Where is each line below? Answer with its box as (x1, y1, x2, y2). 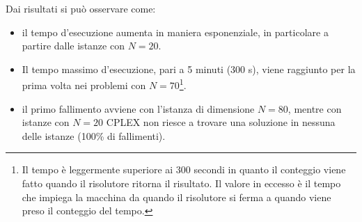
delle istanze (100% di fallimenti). (22, 128, 166, 143)
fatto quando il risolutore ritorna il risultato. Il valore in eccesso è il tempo (22, 176, 341, 190)
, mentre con (288, 101, 342, 116)
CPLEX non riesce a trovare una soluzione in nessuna (106, 115, 336, 129)
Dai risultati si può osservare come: (6, 1, 156, 15)
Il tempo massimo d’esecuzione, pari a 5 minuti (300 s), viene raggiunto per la (22, 61, 356, 76)
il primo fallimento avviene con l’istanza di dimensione (22, 101, 255, 116)
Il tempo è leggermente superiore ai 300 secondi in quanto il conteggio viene (22, 162, 346, 177)
